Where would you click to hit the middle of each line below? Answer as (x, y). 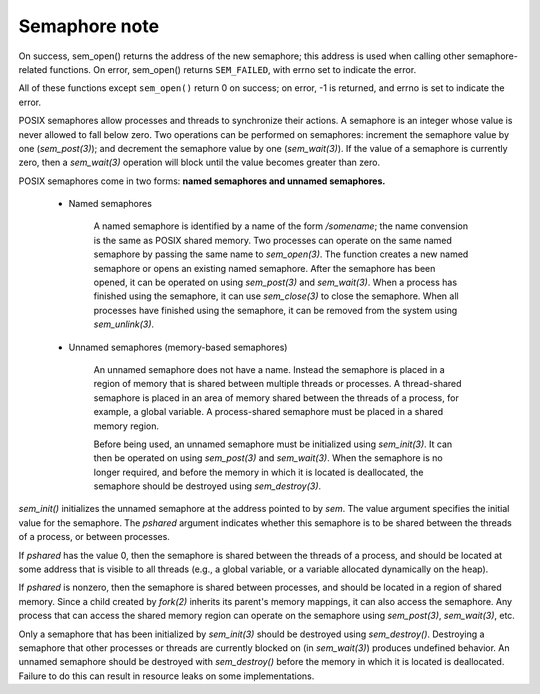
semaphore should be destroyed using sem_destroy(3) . (207, 486)
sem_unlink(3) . (124, 324)
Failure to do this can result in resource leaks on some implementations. (166, 676)
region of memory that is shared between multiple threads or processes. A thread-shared (277, 384)
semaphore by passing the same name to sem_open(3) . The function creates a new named (281, 254)
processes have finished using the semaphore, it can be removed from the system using (275, 310)
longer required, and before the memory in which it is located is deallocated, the (258, 472)
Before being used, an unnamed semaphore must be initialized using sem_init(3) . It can (273, 444)
